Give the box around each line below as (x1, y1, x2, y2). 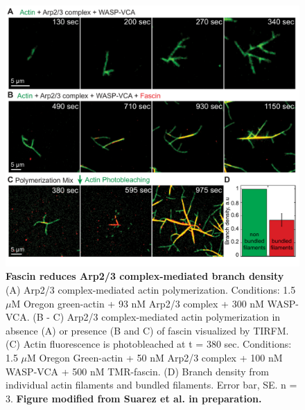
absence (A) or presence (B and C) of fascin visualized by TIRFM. (6, 323, 289, 337)
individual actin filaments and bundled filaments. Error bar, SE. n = (6, 377, 297, 392)
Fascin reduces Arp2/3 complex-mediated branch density (6, 269, 284, 283)
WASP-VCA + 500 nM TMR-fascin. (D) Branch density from (6, 364, 269, 378)
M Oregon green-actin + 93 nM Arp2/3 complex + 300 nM (11, 296, 264, 310)
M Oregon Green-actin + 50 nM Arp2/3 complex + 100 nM (27, 350, 283, 364)
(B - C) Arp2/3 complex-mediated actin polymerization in (33, 310, 281, 324)
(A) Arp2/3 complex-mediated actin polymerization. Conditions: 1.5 (6, 282, 296, 296)
